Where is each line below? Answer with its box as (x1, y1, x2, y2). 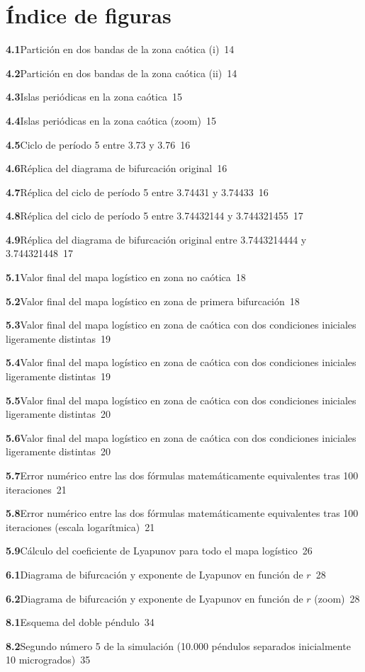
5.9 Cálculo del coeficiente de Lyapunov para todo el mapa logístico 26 (6, 543, 313, 558)
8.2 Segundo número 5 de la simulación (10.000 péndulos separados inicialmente (6, 638, 351, 653)
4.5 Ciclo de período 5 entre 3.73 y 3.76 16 (6, 137, 191, 152)
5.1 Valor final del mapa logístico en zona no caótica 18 (6, 270, 246, 285)
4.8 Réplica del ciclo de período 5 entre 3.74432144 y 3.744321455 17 (6, 208, 303, 223)
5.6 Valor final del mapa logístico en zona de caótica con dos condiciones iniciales (6, 430, 356, 445)
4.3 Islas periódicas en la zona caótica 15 (6, 89, 183, 104)
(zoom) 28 (314, 591, 360, 605)
